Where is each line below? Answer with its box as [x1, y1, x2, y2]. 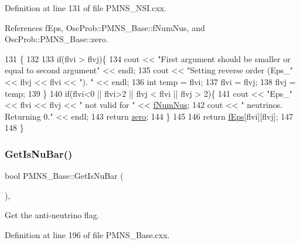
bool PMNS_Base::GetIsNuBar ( [5, 170, 124, 182]
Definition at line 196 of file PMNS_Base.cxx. [5, 228, 170, 240]
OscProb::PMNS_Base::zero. [5, 33, 108, 45]
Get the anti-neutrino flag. [5, 209, 100, 221]
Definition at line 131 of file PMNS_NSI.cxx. [5, 2, 167, 13]
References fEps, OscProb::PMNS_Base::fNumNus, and [5, 21, 205, 33]
